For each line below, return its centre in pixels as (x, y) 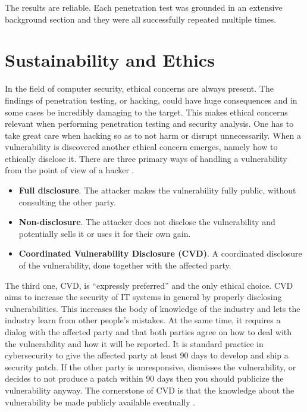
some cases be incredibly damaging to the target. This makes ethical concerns (146, 112)
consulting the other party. (67, 202)
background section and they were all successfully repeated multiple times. (141, 19)
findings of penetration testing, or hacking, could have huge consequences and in (151, 100)
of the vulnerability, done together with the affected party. (125, 265)
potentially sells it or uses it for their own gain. (105, 233)
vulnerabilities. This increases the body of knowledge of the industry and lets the (153, 308)
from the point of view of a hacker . (70, 170)
